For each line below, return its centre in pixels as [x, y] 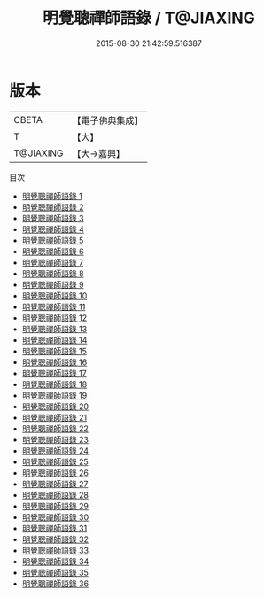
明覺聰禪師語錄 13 [54, 329]
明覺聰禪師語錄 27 [55, 484]
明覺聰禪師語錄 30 [55, 517]
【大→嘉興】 [99, 153]
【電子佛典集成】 [108, 120]
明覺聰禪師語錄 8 [53, 273]
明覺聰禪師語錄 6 [53, 251]
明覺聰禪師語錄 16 [54, 362]
